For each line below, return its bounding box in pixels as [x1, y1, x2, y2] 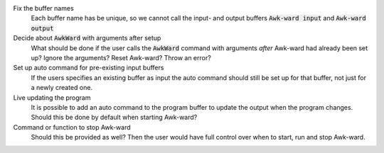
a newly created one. [31, 84, 92, 92]
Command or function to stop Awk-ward [13, 123, 131, 131]
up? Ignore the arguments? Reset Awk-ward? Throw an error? [31, 53, 211, 62]
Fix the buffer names [13, 4, 74, 12]
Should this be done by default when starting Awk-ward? [31, 113, 198, 122]
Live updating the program [13, 93, 91, 102]
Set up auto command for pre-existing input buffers [13, 64, 164, 72]
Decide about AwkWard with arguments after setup [13, 34, 161, 42]
